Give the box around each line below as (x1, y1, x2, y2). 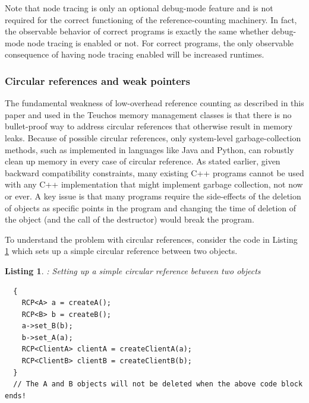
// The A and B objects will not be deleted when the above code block (13, 380, 303, 389)
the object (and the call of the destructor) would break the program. (5, 213, 254, 226)
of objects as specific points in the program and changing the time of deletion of (5, 201, 296, 214)
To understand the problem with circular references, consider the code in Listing (5, 233, 298, 245)
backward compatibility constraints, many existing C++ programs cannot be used (5, 166, 304, 179)
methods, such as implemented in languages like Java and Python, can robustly (5, 143, 294, 156)
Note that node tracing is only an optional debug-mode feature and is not (5, 2, 273, 14)
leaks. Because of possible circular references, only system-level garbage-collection (5, 131, 301, 144)
